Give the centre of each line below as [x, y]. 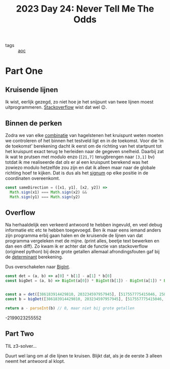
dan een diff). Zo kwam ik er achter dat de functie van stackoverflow [77, 246]
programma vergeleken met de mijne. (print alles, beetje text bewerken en [82, 241]
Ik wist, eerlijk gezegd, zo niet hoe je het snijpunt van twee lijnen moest [79, 102]
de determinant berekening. [34, 257]
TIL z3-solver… [21, 346]
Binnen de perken [34, 123]
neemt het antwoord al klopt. [35, 361]
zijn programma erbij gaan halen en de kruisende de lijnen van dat [74, 236]
